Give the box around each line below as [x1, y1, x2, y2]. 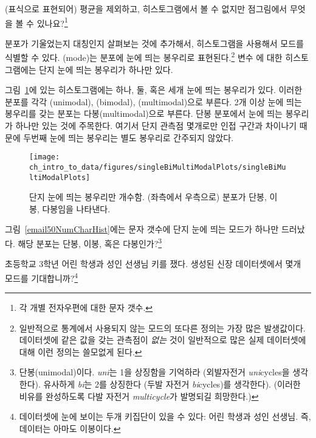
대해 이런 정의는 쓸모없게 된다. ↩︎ [19, 345, 142, 358]
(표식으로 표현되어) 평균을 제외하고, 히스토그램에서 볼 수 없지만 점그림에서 [5, 2, 287, 15]
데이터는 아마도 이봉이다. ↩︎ [19, 422, 121, 434]
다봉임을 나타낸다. [42, 202, 111, 215]
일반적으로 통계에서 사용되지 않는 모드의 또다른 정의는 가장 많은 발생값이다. [19, 321, 306, 334]
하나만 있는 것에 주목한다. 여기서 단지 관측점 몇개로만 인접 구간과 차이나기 [15, 119, 297, 132]
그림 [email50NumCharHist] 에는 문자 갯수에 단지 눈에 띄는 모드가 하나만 [5, 223, 279, 235]
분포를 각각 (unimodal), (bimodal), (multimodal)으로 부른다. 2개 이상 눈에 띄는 [5, 95, 302, 108]
